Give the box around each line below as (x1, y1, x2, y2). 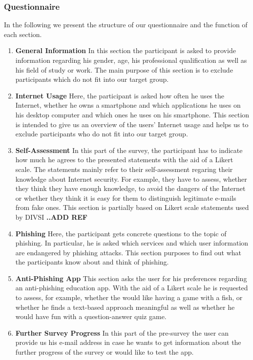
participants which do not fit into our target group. (15, 74, 169, 84)
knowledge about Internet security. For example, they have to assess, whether (15, 173, 247, 184)
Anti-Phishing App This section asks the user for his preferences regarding (15, 273, 247, 283)
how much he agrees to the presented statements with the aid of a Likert (15, 154, 233, 165)
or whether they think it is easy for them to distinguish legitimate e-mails (15, 192, 236, 203)
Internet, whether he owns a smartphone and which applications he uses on (15, 100, 241, 110)
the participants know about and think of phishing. (15, 257, 169, 267)
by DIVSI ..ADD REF (15, 211, 87, 222)
